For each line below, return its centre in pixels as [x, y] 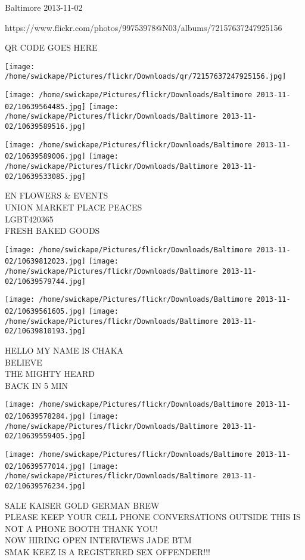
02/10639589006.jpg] [46, 157]
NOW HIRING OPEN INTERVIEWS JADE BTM [98, 540]
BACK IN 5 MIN [36, 385]
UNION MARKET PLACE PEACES [74, 207]
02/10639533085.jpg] [46, 176]
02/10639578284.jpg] [46, 416]
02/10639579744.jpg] [46, 281]
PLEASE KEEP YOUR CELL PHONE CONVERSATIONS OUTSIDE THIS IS [153, 517]
